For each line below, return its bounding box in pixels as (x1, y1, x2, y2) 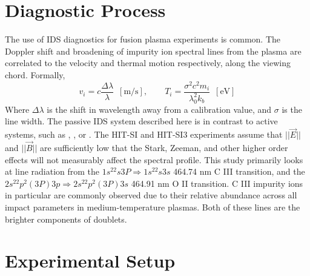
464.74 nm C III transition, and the (173, 165, 305, 178)
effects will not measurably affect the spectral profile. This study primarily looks (5, 153, 303, 166)
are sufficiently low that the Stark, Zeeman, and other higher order (40, 141, 288, 153)
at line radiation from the (5, 165, 100, 178)
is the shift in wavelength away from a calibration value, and (47, 103, 272, 115)
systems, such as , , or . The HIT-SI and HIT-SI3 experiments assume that (5, 128, 283, 141)
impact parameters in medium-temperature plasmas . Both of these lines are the (5, 200, 300, 213)
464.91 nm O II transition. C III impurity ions (131, 177, 303, 189)
